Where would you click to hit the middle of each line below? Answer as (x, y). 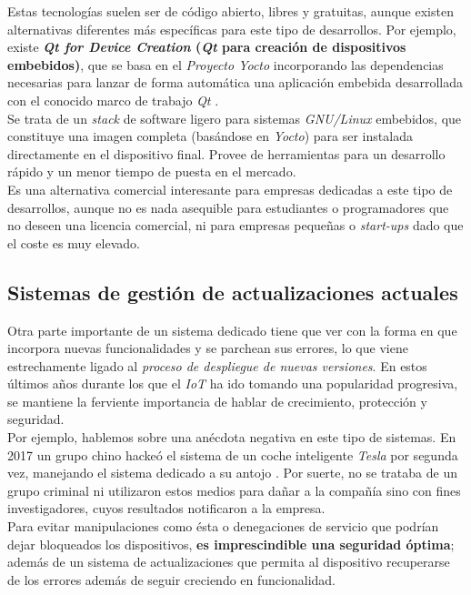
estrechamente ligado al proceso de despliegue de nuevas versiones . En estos (217, 365)
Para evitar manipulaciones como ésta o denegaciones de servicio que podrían (223, 526)
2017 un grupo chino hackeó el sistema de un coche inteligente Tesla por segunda (233, 454)
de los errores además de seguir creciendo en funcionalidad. (171, 579)
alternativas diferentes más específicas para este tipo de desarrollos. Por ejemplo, (232, 29)
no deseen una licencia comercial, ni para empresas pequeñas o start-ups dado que (235, 225)
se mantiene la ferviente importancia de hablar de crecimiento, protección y (217, 401)
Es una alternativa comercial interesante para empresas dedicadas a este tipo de (230, 189)
